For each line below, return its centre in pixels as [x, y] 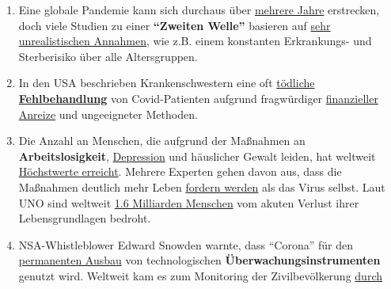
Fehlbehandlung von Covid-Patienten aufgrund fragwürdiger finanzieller [198, 98]
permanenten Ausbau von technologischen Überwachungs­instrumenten [199, 260]
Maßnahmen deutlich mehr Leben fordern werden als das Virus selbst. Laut [202, 186]
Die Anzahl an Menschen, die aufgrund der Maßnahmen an [162, 141]
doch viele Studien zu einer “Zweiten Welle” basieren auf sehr [175, 25]
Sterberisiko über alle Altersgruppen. [108, 56]
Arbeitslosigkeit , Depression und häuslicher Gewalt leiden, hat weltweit [197, 156]
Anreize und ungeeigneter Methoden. [108, 114]
